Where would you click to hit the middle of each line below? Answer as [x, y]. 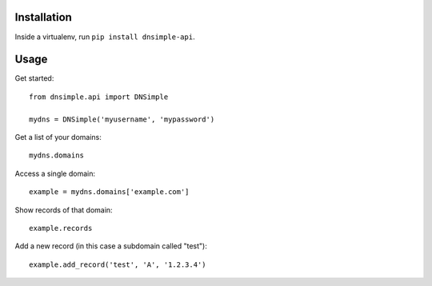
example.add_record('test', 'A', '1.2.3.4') [118, 264]
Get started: [34, 78]
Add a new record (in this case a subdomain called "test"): [111, 246]
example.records [61, 228]
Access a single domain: [55, 173]
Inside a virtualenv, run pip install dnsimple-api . [105, 37]
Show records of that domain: [64, 210]
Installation [43, 17]
